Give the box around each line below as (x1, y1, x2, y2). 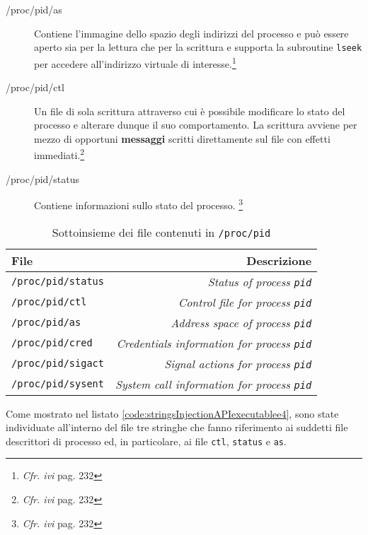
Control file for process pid (178, 293, 312, 310)
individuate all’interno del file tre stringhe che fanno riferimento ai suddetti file (6, 420, 348, 435)
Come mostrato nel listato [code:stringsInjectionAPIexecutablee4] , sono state (6, 406, 339, 421)
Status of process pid (207, 273, 312, 290)
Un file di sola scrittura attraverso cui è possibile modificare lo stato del (34, 103, 345, 118)
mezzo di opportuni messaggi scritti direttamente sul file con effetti (34, 131, 330, 146)
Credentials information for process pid (116, 334, 312, 351)
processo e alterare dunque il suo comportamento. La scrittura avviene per (34, 117, 357, 132)
